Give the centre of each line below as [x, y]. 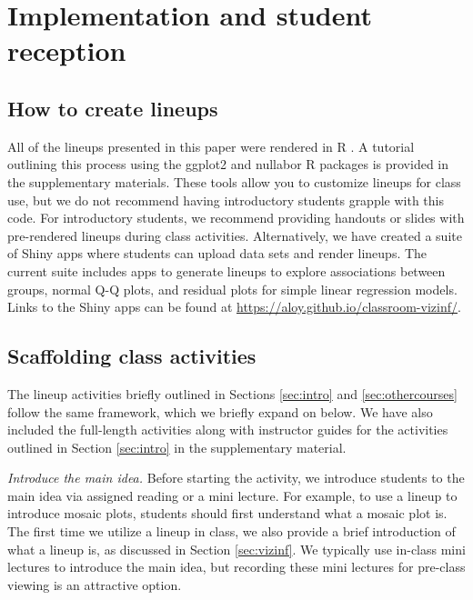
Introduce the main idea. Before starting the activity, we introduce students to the [236, 478]
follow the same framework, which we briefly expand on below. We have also [220, 411]
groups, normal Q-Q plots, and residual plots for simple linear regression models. [232, 289]
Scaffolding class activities [132, 356]
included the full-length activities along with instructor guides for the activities [228, 430]
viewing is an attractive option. [95, 584]
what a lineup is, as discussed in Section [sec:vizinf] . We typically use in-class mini [236, 549]
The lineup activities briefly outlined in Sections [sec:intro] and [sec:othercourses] [232, 393]
